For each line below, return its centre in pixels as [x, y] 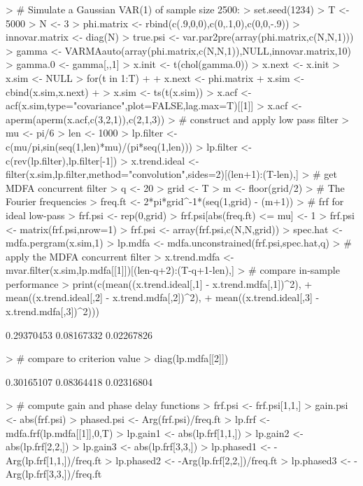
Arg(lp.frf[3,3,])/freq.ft [54, 474]
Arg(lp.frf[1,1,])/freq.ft [54, 460]
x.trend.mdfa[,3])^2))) [52, 311]
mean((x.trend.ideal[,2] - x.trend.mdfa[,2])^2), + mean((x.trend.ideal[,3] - [163, 297]
